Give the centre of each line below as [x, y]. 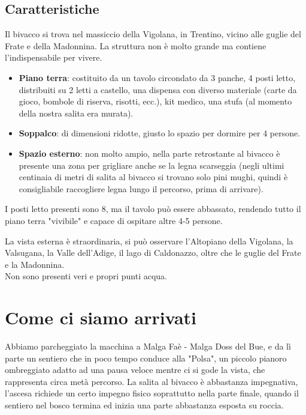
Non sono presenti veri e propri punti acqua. [86, 276]
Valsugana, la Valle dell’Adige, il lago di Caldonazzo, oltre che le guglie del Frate [153, 253]
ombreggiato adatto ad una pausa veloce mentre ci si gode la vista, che [135, 370]
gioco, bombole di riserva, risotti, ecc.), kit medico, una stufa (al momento [155, 101]
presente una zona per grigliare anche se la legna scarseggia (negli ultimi [152, 165]
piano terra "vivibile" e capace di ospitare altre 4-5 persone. [114, 220]
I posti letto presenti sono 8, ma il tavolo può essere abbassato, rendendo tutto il [153, 209]
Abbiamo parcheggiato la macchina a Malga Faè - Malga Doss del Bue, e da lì [148, 346]
